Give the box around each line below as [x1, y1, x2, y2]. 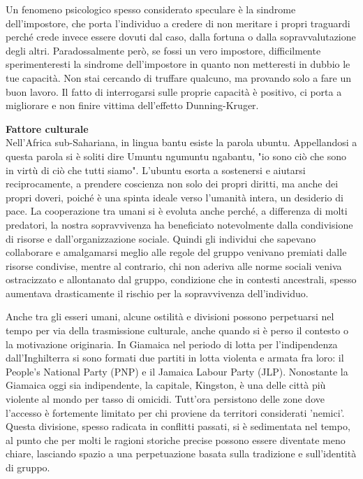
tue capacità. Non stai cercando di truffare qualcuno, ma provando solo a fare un [6, 70, 352, 85]
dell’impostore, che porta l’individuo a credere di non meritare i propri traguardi [6, 15, 350, 30]
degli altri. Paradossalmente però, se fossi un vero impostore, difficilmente [6, 43, 321, 57]
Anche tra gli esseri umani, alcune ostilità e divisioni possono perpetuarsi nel [6, 309, 334, 324]
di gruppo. [6, 460, 50, 474]
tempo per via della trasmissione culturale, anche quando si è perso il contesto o [6, 323, 348, 338]
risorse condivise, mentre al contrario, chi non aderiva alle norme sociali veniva [6, 258, 342, 273]
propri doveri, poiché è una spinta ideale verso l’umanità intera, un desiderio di [6, 190, 343, 204]
